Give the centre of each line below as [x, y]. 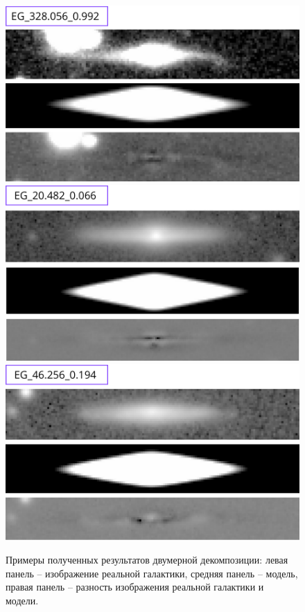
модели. [22, 600]
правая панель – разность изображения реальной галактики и [135, 587]
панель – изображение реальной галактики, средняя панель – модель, [152, 573]
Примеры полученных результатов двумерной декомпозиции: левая [147, 559]
